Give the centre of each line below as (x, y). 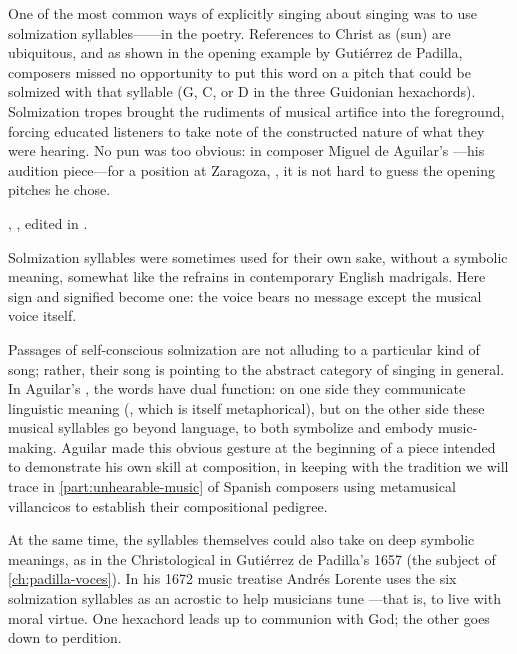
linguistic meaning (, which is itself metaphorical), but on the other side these (246, 407)
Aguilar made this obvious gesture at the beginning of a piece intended (278, 446)
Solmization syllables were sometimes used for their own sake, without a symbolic (258, 256)
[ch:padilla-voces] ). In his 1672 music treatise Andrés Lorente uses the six (232, 578)
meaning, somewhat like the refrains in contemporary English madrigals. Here (247, 276)
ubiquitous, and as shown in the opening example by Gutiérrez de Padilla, (235, 52)
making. (32, 446)
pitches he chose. (59, 189)
